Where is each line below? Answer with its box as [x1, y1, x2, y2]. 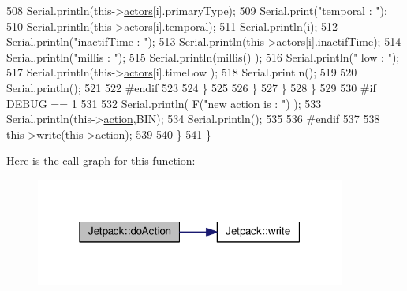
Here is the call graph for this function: [6, 152, 196, 169]
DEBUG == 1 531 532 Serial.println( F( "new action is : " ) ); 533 [6, 95, 322, 111]
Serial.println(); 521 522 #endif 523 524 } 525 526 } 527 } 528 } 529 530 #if [6, 79, 376, 95]
